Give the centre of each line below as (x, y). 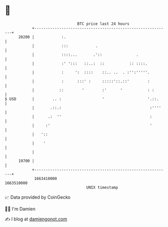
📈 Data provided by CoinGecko (38, 197)
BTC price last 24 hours (103, 24)
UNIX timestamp (102, 187)
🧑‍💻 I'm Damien (20, 209)
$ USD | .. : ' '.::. (82, 99)
